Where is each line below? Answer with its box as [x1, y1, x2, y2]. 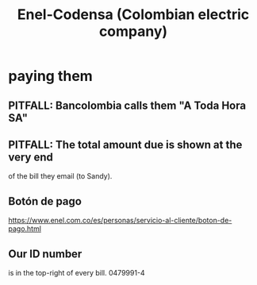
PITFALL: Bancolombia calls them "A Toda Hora [8, 98, 247, 112]
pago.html [8, 224, 42, 233]
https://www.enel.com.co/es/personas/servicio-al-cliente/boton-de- [8, 216, 232, 225]
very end [8, 150, 54, 164]
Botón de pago [8, 194, 82, 208]
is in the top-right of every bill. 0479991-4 [8, 268, 145, 278]
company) [98, 22, 168, 40]
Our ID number [8, 247, 82, 260]
